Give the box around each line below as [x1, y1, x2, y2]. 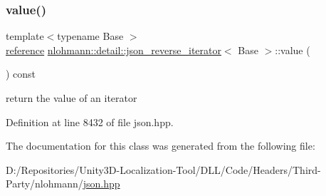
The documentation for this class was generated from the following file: [6, 138, 315, 153]
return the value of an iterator [6, 91, 137, 105]
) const [6, 66, 36, 81]
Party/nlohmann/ [6, 176, 83, 191]
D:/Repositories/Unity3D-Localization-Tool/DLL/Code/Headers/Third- [6, 162, 321, 177]
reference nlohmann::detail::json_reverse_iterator [6, 42, 221, 57]
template [6, 29, 44, 43]
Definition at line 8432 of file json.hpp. [6, 114, 174, 129]
